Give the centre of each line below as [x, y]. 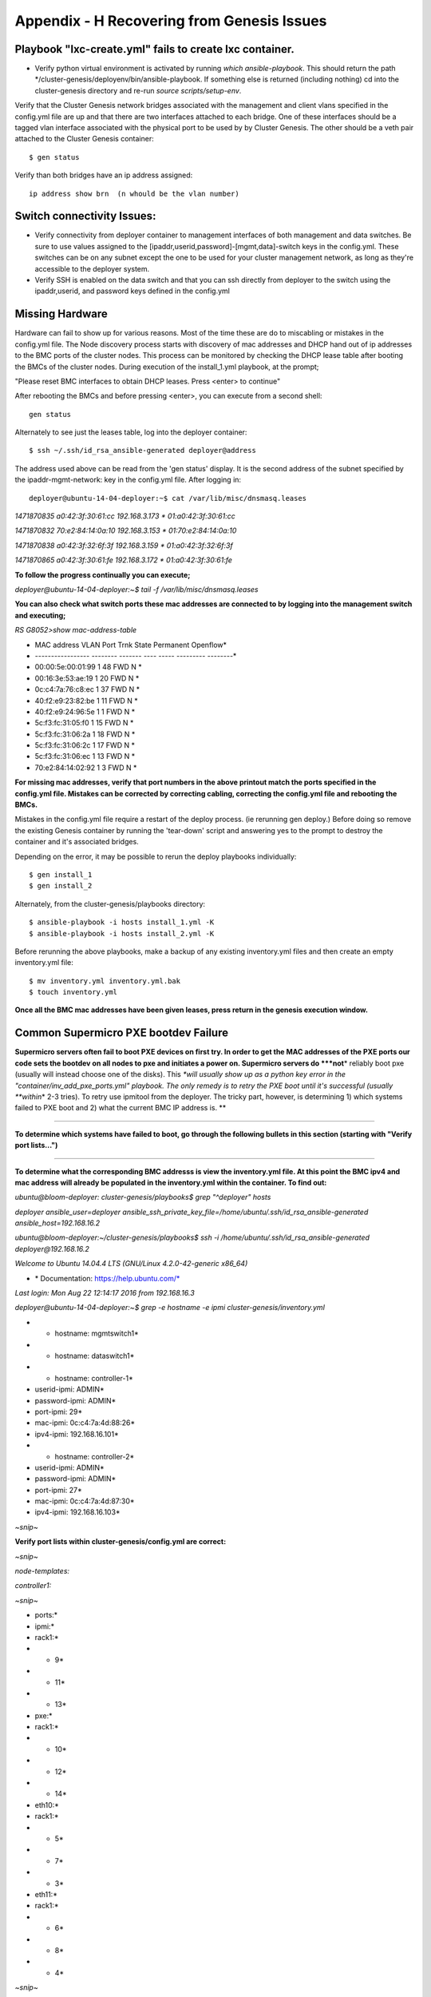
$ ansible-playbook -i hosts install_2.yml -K [122, 933]
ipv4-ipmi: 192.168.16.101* [77, 1434]
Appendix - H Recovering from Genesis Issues [171, 21]
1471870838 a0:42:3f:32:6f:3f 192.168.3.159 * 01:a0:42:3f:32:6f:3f [124, 545]
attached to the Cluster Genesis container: [85, 139]
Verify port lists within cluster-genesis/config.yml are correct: [121, 1542]
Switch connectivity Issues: [85, 216]
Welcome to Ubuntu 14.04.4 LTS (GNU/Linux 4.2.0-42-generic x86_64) [131, 1264]
